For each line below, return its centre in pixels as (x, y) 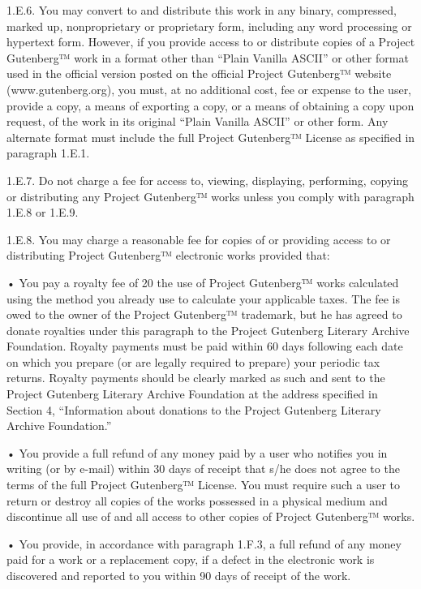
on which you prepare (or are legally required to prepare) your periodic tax (193, 361)
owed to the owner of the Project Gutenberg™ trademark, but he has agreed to (204, 314)
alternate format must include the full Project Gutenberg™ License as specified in (211, 137)
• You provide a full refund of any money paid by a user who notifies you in (197, 452)
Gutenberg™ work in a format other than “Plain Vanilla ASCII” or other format (208, 57)
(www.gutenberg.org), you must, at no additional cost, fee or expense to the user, (209, 89)
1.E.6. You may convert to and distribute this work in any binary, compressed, (202, 10)
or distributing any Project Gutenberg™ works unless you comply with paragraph (210, 196)
